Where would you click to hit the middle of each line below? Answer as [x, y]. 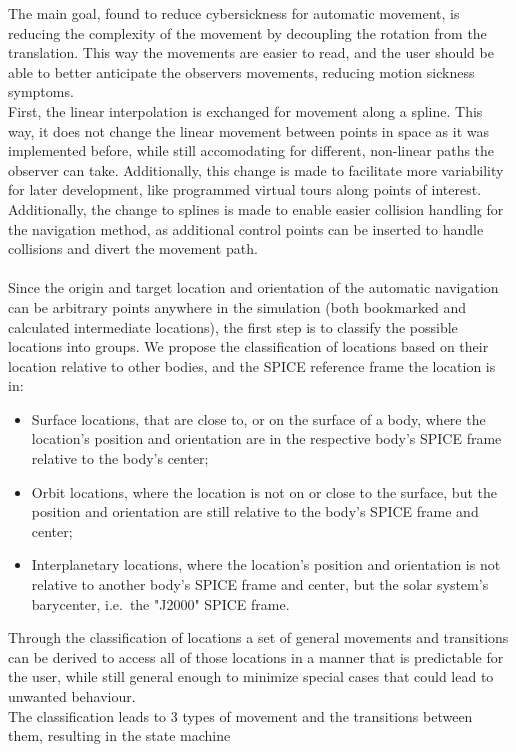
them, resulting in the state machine [119, 735]
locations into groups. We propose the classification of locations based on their [248, 346]
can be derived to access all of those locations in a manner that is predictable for [256, 656]
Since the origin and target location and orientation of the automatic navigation [253, 287]
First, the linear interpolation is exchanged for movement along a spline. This [245, 110]
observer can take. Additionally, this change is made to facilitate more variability [256, 169]
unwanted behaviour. [72, 696]
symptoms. [41, 91]
